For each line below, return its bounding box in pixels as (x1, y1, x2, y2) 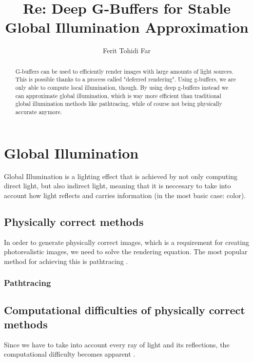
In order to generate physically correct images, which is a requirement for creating (4, 237, 249, 247)
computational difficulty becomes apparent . (4, 349, 136, 359)
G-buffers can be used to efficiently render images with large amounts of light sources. (15, 67, 234, 75)
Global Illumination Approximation (5, 17, 249, 37)
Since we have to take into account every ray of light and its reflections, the (4, 339, 230, 349)
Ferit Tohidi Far (102, 45, 151, 56)
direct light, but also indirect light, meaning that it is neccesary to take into (4, 181, 231, 191)
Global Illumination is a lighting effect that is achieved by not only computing (4, 171, 237, 181)
